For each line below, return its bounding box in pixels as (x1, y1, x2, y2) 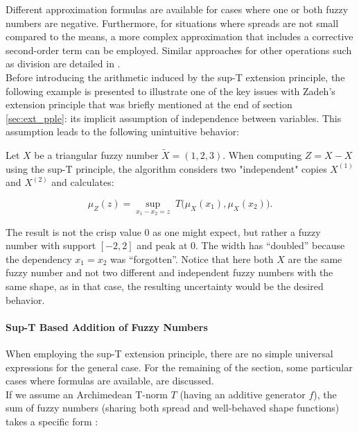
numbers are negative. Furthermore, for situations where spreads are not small (6, 15, 339, 30)
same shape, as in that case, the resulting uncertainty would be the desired (6, 278, 324, 293)
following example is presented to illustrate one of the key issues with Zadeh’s (6, 83, 335, 98)
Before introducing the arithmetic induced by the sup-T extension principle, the (6, 69, 345, 84)
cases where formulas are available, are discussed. (6, 373, 214, 388)
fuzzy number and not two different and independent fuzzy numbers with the (6, 265, 333, 280)
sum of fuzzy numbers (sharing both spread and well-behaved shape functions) (6, 400, 340, 415)
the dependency (6, 251, 72, 266)
